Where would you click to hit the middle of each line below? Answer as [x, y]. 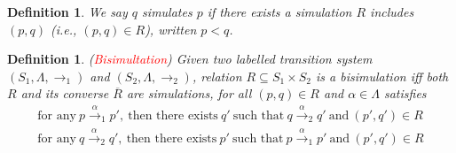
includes [392, 11]
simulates [167, 11]
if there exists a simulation [279, 11]
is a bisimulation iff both [382, 76]
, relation [217, 76]
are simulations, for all [189, 93]
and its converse [65, 93]
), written [171, 29]
